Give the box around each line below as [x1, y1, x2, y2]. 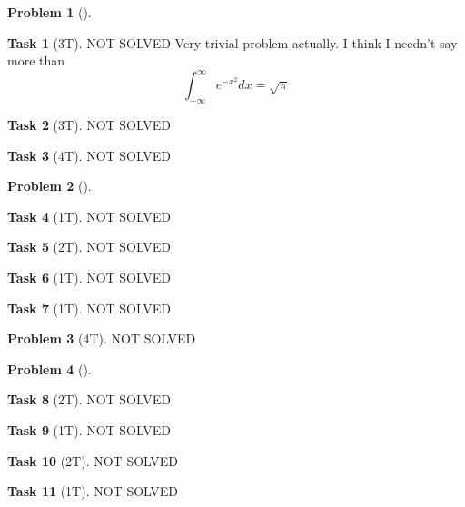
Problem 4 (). [7, 359, 92, 378]
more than [7, 51, 65, 70]
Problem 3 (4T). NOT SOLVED [7, 329, 196, 348]
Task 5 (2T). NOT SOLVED [7, 237, 171, 256]
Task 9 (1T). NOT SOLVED [7, 421, 171, 440]
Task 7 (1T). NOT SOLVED [7, 298, 171, 317]
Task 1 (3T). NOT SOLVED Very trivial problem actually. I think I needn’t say [7, 33, 458, 52]
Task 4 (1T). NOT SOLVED [7, 206, 171, 225]
